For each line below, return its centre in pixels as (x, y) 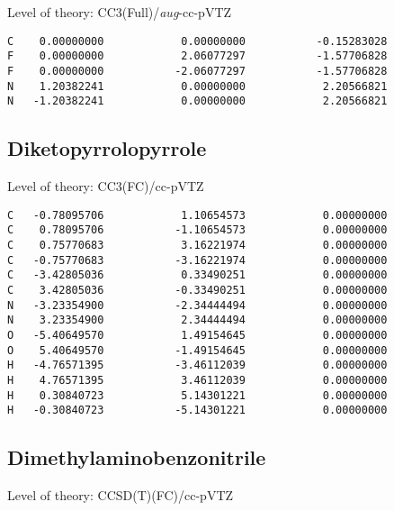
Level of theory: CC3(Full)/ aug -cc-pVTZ (120, 12)
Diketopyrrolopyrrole (107, 148)
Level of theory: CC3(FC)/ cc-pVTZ (106, 186)
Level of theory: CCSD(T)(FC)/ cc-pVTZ (121, 495)
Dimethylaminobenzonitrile (137, 457)
